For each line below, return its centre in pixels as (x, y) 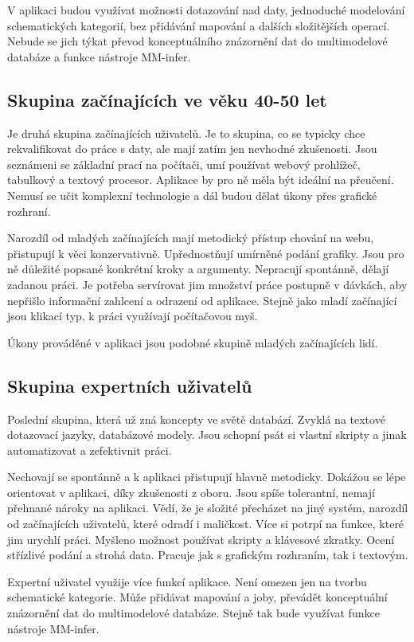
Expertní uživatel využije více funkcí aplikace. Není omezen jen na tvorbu (187, 581)
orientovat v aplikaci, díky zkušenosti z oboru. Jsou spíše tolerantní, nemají (191, 492)
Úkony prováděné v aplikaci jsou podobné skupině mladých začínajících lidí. (193, 342)
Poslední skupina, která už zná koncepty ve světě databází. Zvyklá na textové (196, 419)
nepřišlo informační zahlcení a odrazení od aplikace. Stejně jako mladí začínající (202, 300)
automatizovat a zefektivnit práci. (90, 450)
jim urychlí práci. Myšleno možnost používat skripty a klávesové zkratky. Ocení (201, 539)
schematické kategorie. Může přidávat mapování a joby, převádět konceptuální (197, 597)
